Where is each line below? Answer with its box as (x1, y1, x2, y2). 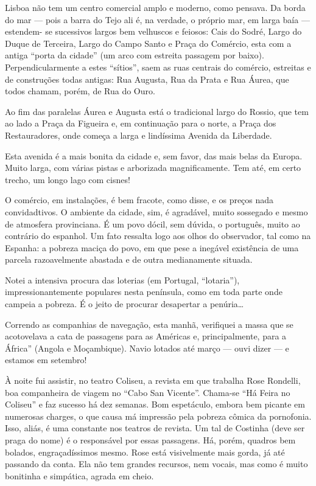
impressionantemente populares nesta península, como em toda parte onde (5, 285, 283, 298)
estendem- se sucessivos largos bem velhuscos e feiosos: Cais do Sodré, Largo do (5, 25, 302, 38)
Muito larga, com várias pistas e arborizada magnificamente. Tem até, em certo (5, 161, 301, 174)
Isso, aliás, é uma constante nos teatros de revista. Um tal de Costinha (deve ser (5, 422, 305, 434)
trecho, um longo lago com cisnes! (5, 173, 130, 186)
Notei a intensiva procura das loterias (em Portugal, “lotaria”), (5, 273, 240, 286)
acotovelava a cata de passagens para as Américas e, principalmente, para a (5, 330, 287, 342)
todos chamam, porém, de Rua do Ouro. (5, 85, 155, 97)
